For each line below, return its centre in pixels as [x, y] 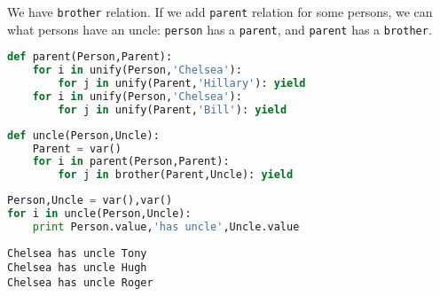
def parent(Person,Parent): [90, 57]
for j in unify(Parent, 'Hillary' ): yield [182, 84]
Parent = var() [77, 148]
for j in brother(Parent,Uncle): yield [176, 175]
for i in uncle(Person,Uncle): [99, 214]
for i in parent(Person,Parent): [131, 162]
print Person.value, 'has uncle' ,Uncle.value [166, 226]
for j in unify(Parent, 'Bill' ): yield [173, 109]
